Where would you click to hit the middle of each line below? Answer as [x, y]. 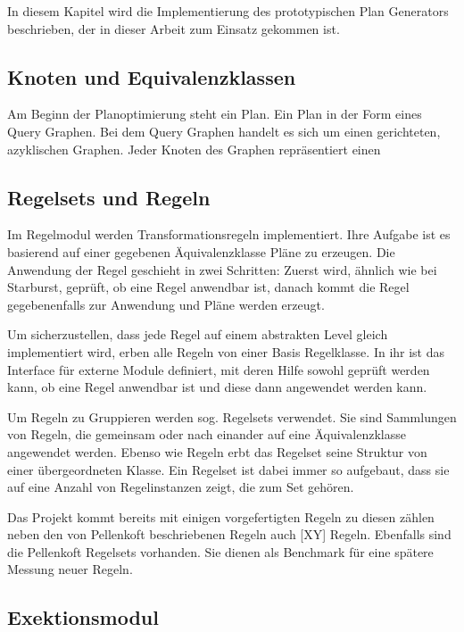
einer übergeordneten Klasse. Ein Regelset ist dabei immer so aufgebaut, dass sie [228, 469]
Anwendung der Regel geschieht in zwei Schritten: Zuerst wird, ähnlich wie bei [222, 269]
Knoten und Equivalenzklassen [152, 76]
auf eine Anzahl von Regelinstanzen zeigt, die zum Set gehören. [181, 487]
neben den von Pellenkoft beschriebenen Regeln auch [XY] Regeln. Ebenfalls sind [229, 534]
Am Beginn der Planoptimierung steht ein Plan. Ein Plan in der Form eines [215, 114]
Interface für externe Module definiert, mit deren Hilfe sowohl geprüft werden [219, 369]
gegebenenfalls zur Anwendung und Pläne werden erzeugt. [166, 304]
